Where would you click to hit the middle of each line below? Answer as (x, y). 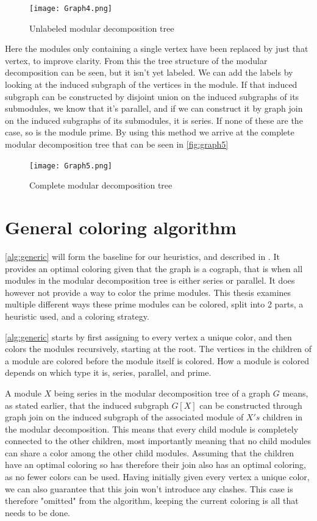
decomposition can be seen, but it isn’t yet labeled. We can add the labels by (149, 72)
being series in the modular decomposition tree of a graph (162, 393)
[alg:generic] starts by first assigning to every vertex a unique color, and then (148, 336)
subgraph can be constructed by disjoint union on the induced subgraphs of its (152, 96)
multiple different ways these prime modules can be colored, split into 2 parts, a (154, 304)
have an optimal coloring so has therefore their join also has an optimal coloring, (156, 465)
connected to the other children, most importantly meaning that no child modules (158, 441)
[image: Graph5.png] (71, 166)
